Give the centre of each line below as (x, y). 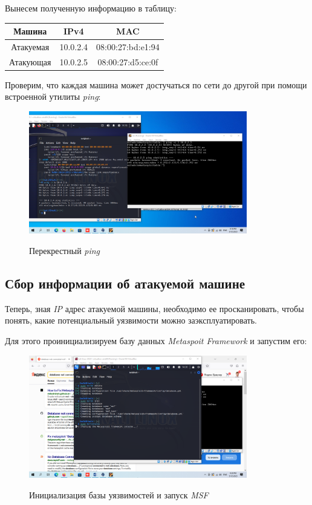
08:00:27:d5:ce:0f (128, 61)
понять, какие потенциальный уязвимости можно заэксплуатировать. (131, 320)
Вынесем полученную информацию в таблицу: (91, 8)
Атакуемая (30, 46)
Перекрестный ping (65, 251)
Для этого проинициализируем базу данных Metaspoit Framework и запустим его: (156, 340)
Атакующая (30, 61)
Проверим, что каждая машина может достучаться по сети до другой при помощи (156, 84)
